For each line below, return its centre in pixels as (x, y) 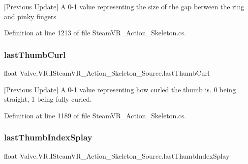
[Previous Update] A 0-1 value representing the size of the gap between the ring (124, 6)
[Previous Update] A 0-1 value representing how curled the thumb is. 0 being (120, 89)
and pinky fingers (30, 16)
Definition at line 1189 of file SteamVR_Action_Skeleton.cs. (95, 115)
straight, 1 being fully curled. (48, 99)
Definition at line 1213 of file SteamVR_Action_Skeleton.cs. (95, 33)
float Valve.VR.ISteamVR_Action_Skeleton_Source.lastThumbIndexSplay (117, 155)
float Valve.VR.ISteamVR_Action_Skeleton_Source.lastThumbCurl (107, 73)
